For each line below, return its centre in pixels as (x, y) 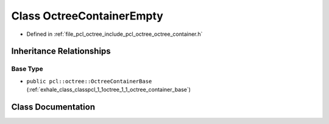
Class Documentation (53, 107)
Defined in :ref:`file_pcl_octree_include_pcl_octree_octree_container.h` (115, 34)
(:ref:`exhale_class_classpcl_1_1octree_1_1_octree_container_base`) (109, 90)
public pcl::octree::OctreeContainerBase (89, 81)
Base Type (27, 69)
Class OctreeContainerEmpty (87, 16)
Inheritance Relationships (61, 51)
